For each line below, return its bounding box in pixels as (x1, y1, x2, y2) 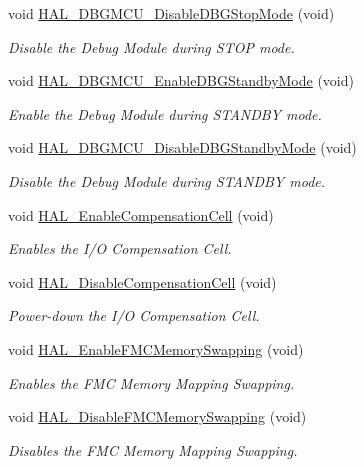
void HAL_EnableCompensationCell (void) (8, 204, 274, 225)
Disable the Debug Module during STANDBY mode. (8, 170, 326, 191)
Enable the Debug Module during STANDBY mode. (8, 103, 322, 124)
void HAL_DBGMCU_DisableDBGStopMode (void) (8, 3, 335, 23)
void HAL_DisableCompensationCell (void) (8, 271, 277, 292)
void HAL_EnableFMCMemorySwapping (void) (8, 338, 304, 359)
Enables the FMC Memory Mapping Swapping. (8, 372, 295, 393)
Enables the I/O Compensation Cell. (8, 238, 232, 259)
